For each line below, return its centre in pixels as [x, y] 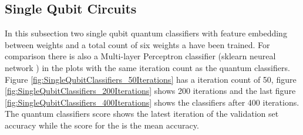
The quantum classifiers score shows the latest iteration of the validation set [142, 114]
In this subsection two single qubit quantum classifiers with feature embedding [146, 33]
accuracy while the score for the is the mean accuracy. [102, 125]
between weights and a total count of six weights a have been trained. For [137, 44]
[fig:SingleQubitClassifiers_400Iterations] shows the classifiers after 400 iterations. [152, 102]
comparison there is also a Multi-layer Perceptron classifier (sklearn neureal [140, 56]
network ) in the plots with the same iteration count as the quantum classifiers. [147, 67]
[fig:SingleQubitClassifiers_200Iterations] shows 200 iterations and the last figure [150, 91]
